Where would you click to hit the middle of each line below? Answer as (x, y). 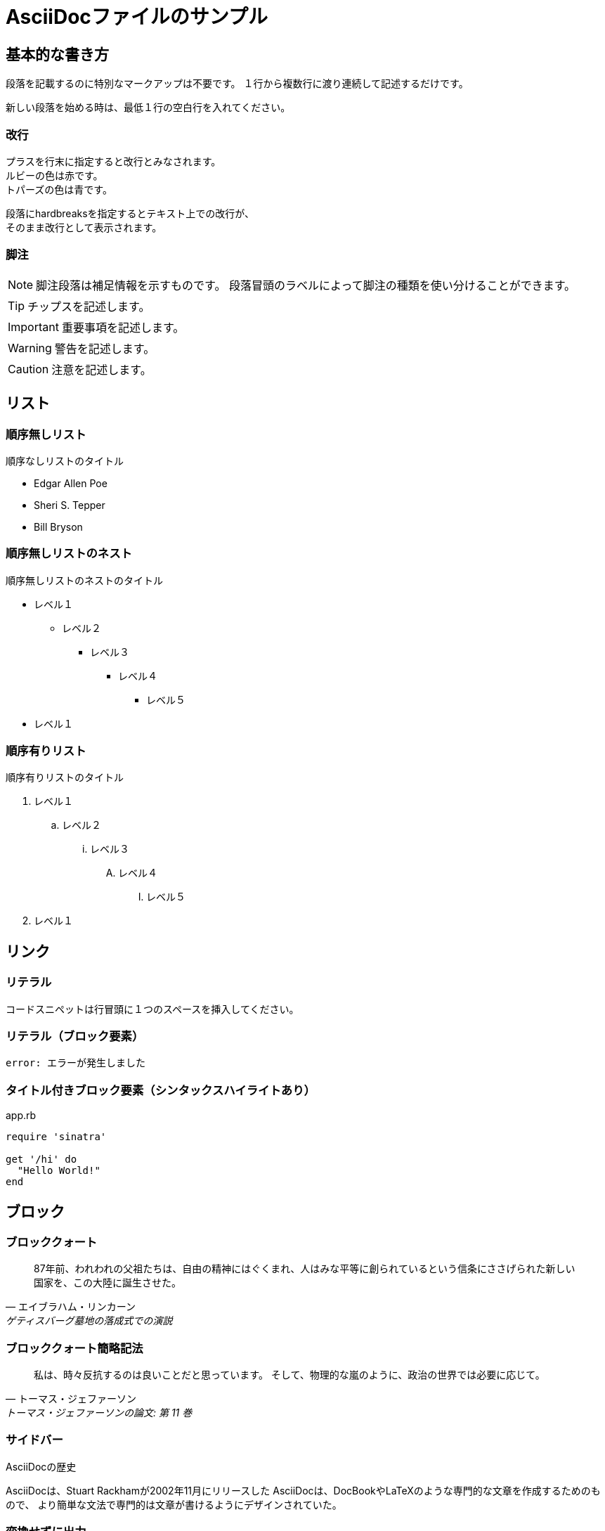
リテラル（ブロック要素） (75, 1036)
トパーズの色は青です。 (59, 189)
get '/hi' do (41, 1159)
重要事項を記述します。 (123, 327)
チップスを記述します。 (89, 306)
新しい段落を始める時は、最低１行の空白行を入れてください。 (148, 108)
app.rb (21, 1116)
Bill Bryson (58, 527)
